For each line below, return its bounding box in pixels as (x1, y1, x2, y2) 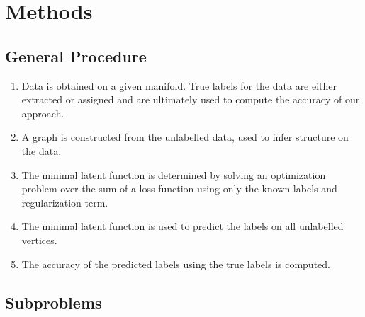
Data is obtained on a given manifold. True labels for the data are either (21, 78, 337, 93)
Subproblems (5, 291, 102, 313)
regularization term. (21, 195, 108, 209)
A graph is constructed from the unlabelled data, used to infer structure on (21, 129, 349, 144)
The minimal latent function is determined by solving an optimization (21, 167, 326, 182)
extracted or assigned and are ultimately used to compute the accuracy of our (21, 92, 360, 107)
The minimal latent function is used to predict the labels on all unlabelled (21, 219, 344, 234)
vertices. (21, 232, 57, 247)
